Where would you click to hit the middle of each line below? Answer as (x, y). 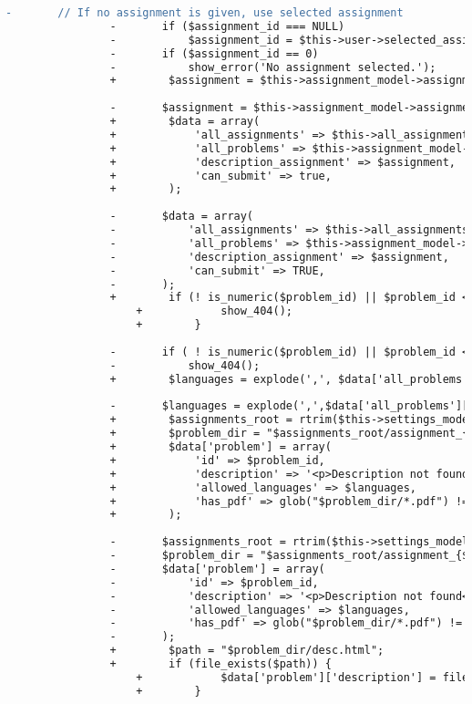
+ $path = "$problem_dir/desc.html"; (247, 651)
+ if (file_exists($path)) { (221, 664)
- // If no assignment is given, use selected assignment (205, 13)
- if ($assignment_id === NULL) (227, 26)
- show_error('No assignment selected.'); (273, 67)
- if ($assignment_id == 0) (214, 53)
